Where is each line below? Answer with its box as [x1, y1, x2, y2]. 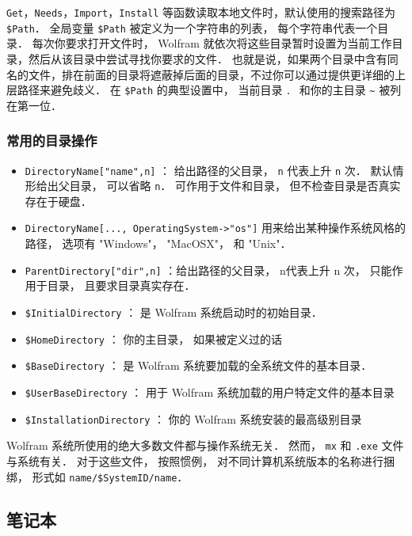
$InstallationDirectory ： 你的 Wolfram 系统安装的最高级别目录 [25, 410, 362, 427]
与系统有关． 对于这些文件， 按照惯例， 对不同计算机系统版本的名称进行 [6, 452, 383, 469]
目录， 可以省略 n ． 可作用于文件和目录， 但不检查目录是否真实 [69, 177, 401, 194]
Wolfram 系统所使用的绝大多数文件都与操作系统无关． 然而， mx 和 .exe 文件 [6, 437, 404, 454]
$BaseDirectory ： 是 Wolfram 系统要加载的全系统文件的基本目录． [25, 357, 372, 374]
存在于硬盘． [25, 192, 92, 209]
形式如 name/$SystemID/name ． [32, 468, 189, 485]
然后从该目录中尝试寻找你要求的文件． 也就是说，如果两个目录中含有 [28, 50, 387, 67]
